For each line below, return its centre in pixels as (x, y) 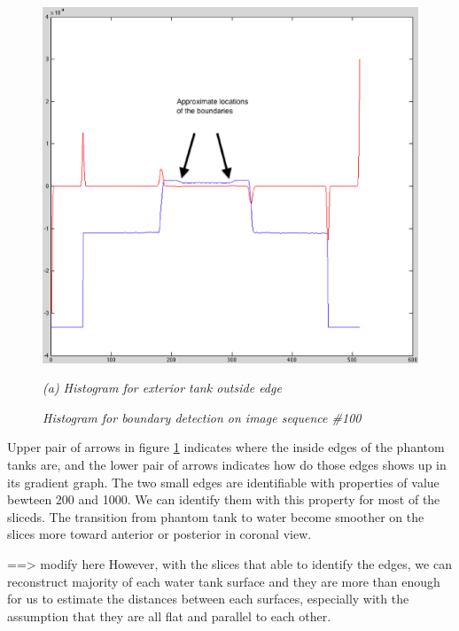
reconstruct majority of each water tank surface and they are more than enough (224, 581)
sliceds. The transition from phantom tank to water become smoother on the (216, 516)
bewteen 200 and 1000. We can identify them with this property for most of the (224, 499)
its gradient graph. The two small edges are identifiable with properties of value (223, 482)
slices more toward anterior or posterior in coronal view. (159, 534)
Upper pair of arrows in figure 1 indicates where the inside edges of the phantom (226, 447)
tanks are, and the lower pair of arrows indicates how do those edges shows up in (227, 465)
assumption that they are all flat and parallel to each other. (169, 615)
